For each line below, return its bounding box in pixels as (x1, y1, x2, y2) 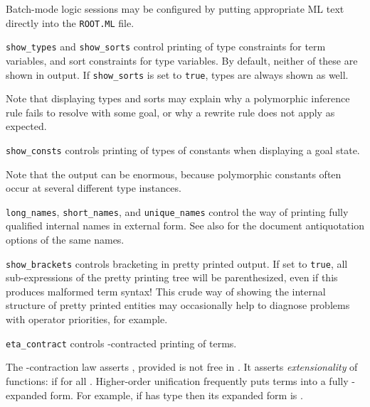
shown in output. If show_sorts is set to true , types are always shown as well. (6, 67, 349, 82)
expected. (6, 119, 47, 134)
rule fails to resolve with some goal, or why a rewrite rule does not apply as (6, 104, 335, 119)
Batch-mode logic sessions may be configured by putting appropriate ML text (6, 1, 344, 16)
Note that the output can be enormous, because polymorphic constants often (6, 166, 342, 181)
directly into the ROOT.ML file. (6, 15, 134, 30)
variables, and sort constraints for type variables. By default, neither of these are (6, 53, 358, 67)
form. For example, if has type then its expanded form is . (50, 387, 303, 402)
